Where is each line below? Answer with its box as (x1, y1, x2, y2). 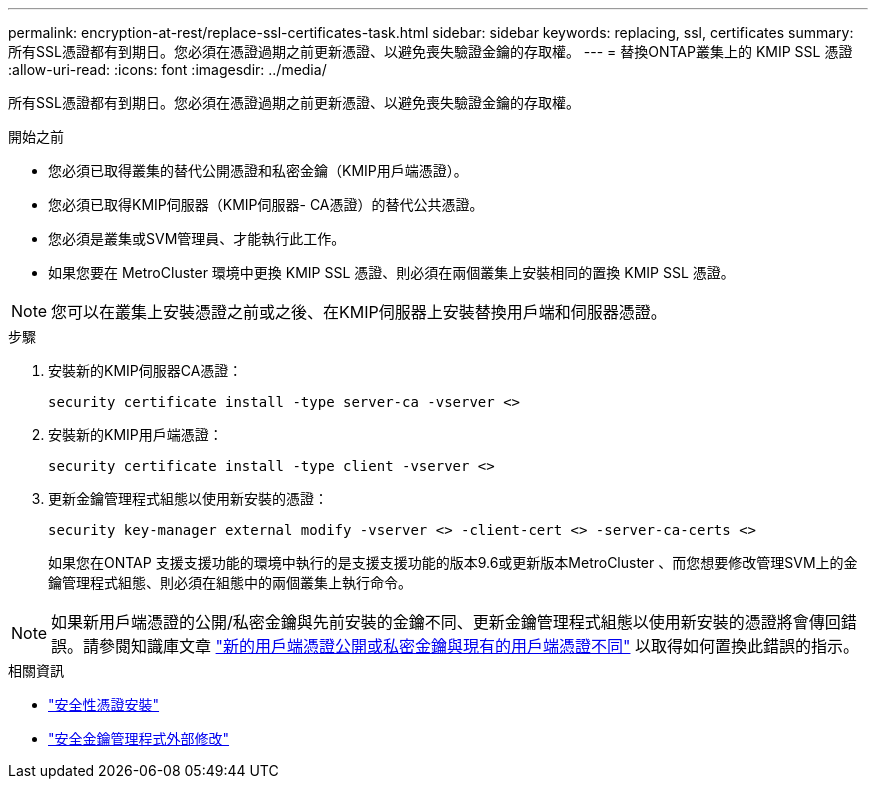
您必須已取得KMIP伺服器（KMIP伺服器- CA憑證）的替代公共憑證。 (48, 196, 484, 213)
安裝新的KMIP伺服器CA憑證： (48, 362, 243, 379)
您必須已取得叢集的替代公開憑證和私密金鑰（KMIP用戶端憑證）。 (48, 162, 468, 179)
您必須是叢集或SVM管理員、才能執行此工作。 (48, 230, 346, 247)
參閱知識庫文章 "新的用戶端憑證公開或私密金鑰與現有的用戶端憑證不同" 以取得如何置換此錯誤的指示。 (99, 636, 860, 656)
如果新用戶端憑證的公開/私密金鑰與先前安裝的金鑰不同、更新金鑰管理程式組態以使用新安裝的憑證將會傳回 (51, 612, 841, 632)
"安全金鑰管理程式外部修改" (48, 730, 230, 747)
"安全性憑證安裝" (48, 696, 160, 713)
